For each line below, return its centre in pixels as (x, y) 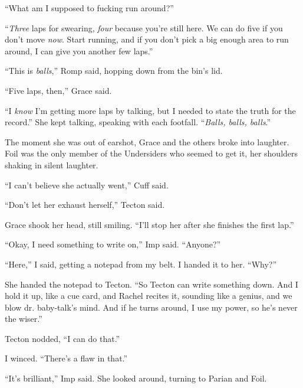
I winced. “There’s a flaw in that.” (66, 358)
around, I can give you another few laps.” (79, 50)
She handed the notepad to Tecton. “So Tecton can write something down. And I (151, 284)
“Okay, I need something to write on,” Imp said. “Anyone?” (113, 244)
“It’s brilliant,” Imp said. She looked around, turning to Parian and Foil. (136, 378)
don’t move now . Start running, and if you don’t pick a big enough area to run (147, 39)
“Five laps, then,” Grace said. (58, 90)
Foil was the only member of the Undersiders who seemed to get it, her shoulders (151, 153)
